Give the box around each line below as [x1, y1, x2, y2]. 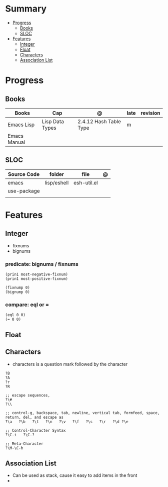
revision [140, 109, 160, 116]
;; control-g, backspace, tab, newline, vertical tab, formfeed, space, [5, 410, 160, 415]
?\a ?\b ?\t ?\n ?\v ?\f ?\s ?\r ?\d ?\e [5, 419, 128, 424]
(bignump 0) [5, 289, 30, 295]
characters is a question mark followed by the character [12, 361, 128, 367]
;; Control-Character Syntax [5, 428, 66, 433]
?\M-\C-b [5, 445, 23, 450]
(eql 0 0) [5, 313, 26, 318]
